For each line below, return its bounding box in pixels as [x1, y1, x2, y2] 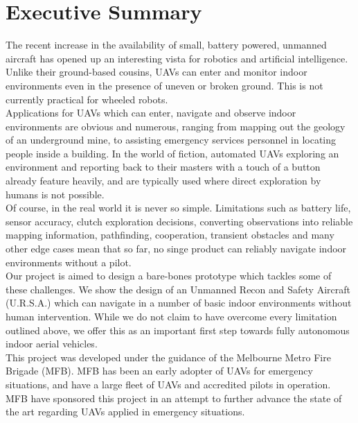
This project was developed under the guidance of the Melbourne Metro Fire [6, 349, 331, 364]
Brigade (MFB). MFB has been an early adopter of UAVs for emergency [6, 363, 313, 378]
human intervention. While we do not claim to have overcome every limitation [6, 309, 337, 323]
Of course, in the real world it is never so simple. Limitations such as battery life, [6, 200, 351, 215]
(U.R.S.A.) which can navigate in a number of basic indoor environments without [6, 295, 352, 310]
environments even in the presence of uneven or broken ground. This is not [6, 78, 323, 92]
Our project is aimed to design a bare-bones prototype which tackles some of [6, 268, 332, 283]
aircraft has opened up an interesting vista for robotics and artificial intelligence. [6, 51, 348, 65]
